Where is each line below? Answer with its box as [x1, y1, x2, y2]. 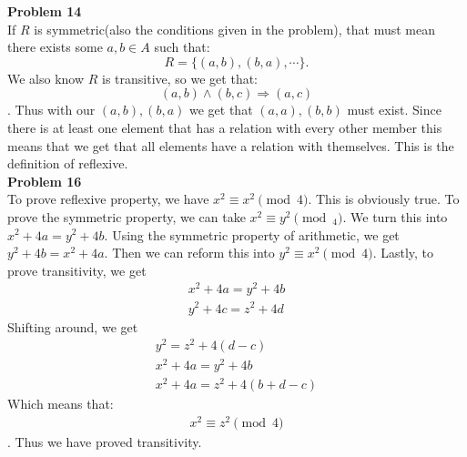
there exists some [7, 37, 103, 56]
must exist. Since [347, 100, 442, 119]
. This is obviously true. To [308, 189, 460, 208]
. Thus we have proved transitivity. [7, 432, 202, 452]
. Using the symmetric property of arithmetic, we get [104, 225, 400, 244]
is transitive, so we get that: [102, 68, 259, 87]
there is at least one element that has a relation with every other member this [7, 117, 442, 137]
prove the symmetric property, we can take [7, 207, 246, 226]
